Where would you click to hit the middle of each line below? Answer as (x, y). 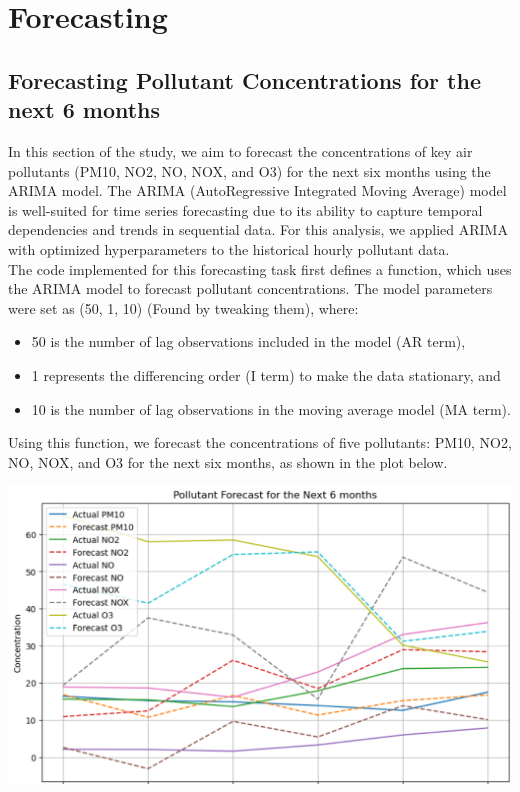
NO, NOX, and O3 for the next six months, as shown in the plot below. (228, 461)
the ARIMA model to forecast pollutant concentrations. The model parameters (250, 288)
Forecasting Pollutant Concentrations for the (244, 79)
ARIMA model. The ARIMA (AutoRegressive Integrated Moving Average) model (257, 190)
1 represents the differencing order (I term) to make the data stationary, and (266, 374)
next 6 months (84, 109)
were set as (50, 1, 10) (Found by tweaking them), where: (183, 307)
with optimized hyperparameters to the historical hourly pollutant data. (229, 248)
